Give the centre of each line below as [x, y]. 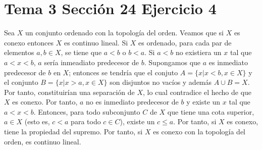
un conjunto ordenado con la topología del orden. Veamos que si [124, 33]
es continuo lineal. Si [96, 42]
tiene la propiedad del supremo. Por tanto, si [73, 132]
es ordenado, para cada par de [185, 42]
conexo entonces [29, 42]
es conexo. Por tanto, [45, 102]
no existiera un [198, 52]
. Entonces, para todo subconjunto [87, 111]
